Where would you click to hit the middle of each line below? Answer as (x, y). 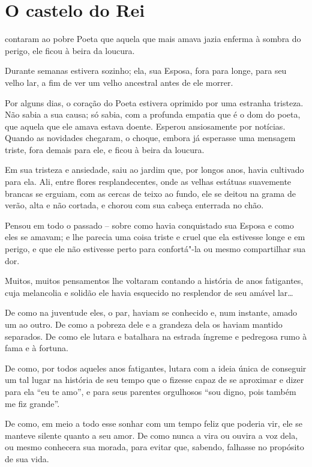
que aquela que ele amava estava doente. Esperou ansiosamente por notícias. (145, 126)
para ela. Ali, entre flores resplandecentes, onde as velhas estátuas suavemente (148, 182)
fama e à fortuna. (37, 348)
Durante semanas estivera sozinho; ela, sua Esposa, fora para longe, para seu (146, 71)
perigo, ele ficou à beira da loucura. (70, 50)
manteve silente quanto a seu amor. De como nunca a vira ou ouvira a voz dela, (151, 435)
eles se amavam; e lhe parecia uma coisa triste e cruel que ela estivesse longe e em (155, 237)
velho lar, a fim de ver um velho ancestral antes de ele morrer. (119, 82)
